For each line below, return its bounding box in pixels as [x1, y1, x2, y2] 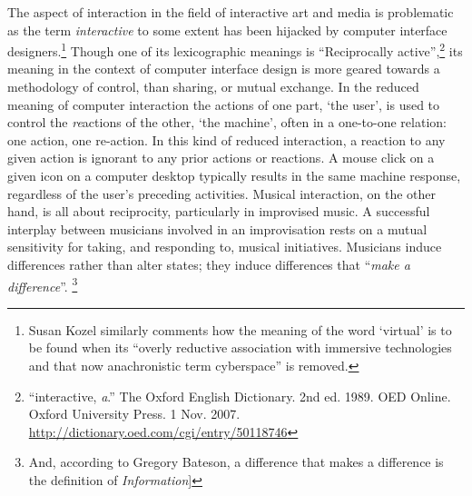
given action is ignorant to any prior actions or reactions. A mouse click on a [7, 148, 435, 167]
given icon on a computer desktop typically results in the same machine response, [7, 166, 461, 184]
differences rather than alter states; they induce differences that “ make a [7, 254, 410, 273]
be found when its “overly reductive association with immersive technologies [28, 338, 452, 357]
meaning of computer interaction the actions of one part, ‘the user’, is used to [7, 94, 440, 114]
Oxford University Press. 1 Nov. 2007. [28, 404, 241, 423]
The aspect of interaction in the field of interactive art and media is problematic [7, 3, 454, 21]
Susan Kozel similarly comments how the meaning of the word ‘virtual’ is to [28, 320, 452, 339]
